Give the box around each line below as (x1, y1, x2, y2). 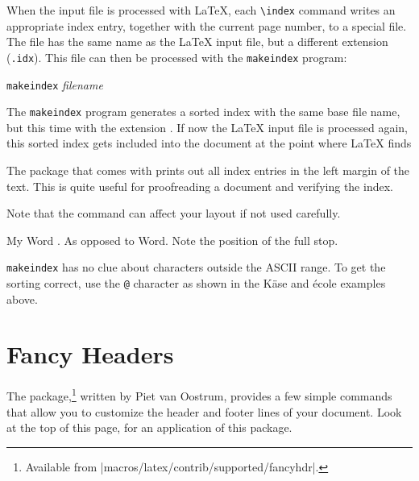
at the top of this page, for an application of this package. (6, 419, 292, 436)
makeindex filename (6, 76, 103, 93)
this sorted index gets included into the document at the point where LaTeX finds (6, 135, 412, 151)
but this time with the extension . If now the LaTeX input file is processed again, (6, 118, 408, 135)
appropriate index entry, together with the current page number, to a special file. (6, 17, 407, 34)
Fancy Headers (6, 338, 174, 371)
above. (6, 290, 38, 307)
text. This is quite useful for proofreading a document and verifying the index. (6, 177, 393, 194)
